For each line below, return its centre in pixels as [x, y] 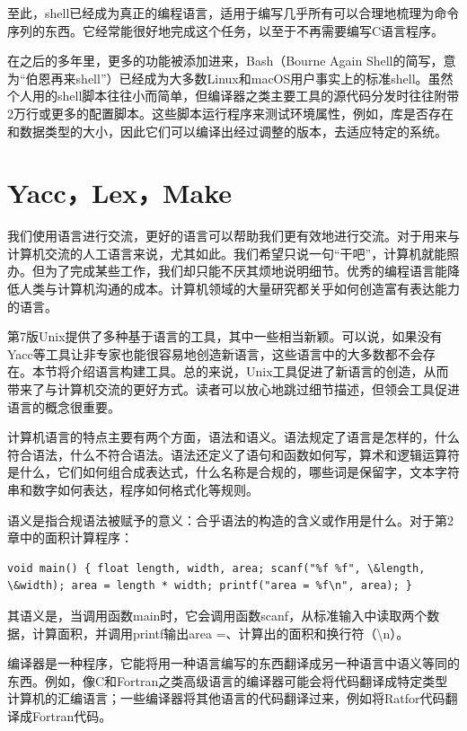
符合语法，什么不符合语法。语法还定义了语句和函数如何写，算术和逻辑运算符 [233, 454]
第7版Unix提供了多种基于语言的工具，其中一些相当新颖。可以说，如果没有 [225, 336]
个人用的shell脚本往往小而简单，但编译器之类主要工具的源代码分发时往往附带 [233, 96]
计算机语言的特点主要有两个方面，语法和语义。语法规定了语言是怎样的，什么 [233, 437]
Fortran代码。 [72, 715]
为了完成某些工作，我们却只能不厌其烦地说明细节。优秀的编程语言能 [246, 271]
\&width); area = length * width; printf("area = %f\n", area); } [210, 586]
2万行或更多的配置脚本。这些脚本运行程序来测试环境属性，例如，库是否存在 [230, 113]
